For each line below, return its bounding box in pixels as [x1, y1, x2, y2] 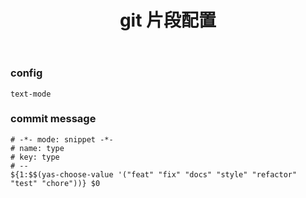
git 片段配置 [119, 9, 217, 32]
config [10, 66, 43, 80]
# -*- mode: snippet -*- [10, 134, 114, 145]
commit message [10, 112, 97, 126]
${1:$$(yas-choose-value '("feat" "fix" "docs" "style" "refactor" [10, 169, 298, 180]
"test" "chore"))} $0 [10, 178, 101, 188]
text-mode [10, 89, 52, 99]
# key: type [10, 152, 60, 162]
